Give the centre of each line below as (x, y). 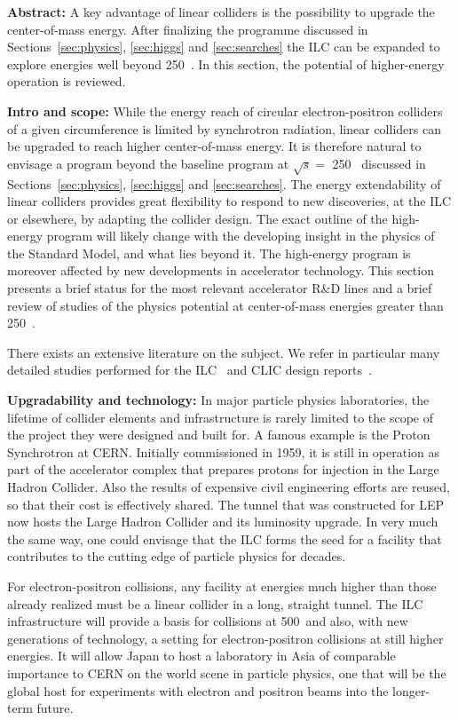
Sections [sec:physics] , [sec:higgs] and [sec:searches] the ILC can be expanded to (224, 47)
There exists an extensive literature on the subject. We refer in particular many (224, 352)
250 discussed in (379, 163)
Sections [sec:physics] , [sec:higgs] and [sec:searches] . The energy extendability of (224, 183)
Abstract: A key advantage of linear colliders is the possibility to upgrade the (221, 12)
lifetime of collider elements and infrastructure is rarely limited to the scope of (221, 417)
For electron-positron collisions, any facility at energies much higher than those (222, 585)
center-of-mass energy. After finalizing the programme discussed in (188, 29)
